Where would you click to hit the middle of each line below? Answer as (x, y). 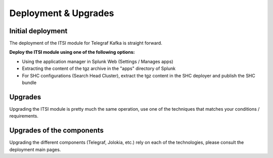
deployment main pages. (35, 149)
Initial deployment (38, 31)
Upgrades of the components (56, 131)
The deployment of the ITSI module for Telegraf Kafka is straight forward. (86, 43)
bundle (29, 83)
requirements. (24, 116)
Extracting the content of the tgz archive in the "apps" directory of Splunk (99, 68)
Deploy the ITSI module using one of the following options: (72, 52)
